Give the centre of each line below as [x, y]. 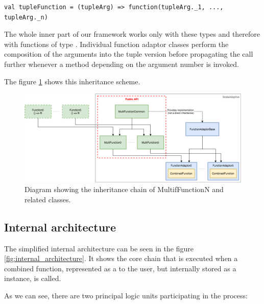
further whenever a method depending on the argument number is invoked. [122, 64]
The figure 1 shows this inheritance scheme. [72, 81]
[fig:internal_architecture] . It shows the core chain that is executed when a [121, 258]
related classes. [48, 199]
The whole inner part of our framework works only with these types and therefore [132, 34]
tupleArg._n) [26, 17]
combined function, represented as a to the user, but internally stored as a [120, 268]
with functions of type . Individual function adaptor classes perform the [116, 44]
